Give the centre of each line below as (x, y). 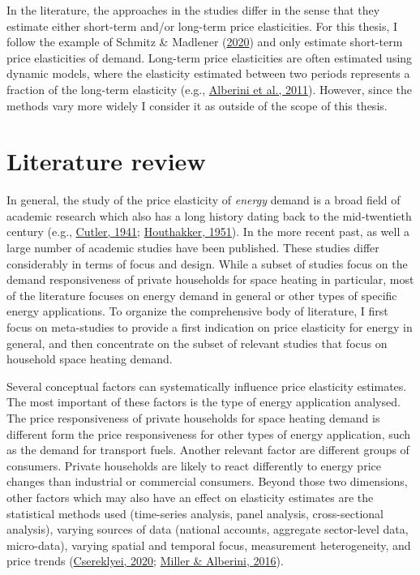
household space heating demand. (90, 359)
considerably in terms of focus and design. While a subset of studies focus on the (207, 263)
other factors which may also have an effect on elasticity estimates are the (190, 497)
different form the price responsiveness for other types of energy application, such (209, 433)
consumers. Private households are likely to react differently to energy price (194, 465)
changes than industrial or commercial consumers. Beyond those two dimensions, (207, 481)
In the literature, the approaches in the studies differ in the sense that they (193, 10)
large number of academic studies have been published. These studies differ (193, 248)
